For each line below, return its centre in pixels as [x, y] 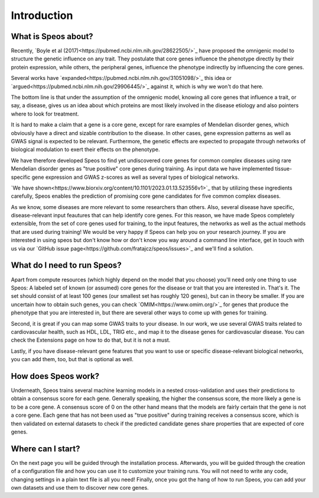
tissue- [284, 169]
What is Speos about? [52, 36]
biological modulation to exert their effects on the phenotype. [85, 150]
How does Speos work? [55, 376]
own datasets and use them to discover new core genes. [80, 488]
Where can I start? [45, 449]
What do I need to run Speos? [66, 266]
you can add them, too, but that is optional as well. [72, 359]
